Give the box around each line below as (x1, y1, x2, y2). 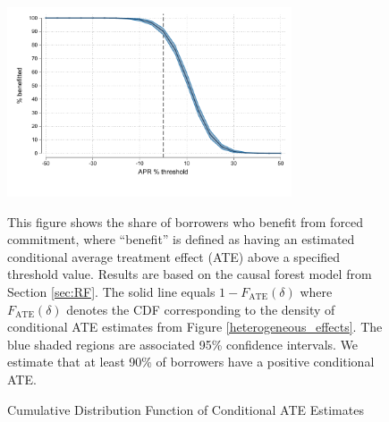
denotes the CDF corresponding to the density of (66, 300, 335, 318)
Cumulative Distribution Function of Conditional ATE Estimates (7, 400, 364, 418)
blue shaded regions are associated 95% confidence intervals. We (7, 334, 359, 353)
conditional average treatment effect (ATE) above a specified (7, 247, 341, 266)
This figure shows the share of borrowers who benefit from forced (7, 212, 364, 231)
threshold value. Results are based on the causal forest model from (7, 265, 372, 283)
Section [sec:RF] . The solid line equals (7, 282, 216, 300)
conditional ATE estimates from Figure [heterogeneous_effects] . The (7, 317, 383, 336)
